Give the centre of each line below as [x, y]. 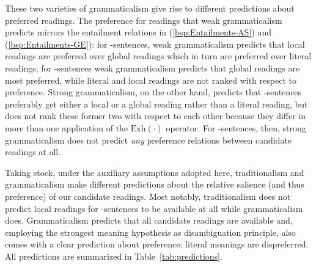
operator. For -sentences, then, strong [236, 127]
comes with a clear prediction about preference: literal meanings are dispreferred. [157, 244]
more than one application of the [67, 127]
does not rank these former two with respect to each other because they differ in [156, 116]
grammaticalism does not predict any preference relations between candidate [149, 140]
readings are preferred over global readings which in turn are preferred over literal [158, 56]
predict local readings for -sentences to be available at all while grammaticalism [154, 208]
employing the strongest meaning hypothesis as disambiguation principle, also [150, 232]
